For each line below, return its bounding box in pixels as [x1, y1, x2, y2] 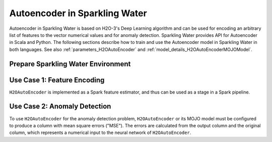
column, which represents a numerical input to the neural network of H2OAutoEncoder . [9, 129, 191, 136]
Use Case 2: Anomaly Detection [9, 102, 111, 111]
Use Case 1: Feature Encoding [9, 76, 105, 84]
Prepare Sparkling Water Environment [9, 60, 131, 68]
